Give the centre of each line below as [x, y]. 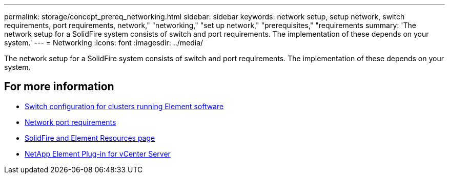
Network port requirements [70, 122]
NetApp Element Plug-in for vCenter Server [98, 154]
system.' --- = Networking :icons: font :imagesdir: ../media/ [104, 43]
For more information [59, 87]
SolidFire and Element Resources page [90, 138]
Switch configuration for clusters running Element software [124, 106]
